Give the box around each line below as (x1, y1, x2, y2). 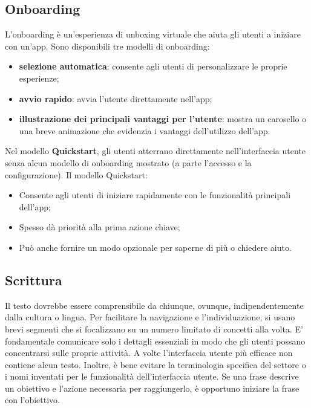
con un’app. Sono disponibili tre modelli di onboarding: (5, 39, 210, 52)
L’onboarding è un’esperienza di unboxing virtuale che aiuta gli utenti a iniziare (5, 28, 301, 40)
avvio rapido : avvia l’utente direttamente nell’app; (19, 92, 212, 105)
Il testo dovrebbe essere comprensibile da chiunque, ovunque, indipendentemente (5, 299, 304, 311)
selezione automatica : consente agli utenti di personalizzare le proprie (19, 60, 287, 73)
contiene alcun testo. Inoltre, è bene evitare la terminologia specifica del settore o (5, 358, 306, 371)
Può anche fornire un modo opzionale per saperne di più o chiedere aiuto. (19, 241, 292, 253)
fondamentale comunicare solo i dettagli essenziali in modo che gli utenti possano (5, 334, 306, 347)
